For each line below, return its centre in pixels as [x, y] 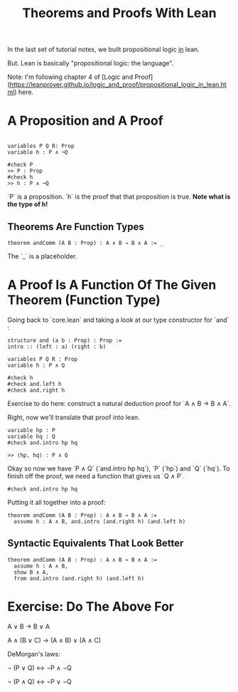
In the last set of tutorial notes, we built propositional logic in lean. [104, 49]
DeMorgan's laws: [34, 654]
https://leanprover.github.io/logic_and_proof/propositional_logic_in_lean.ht [118, 85]
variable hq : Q [31, 436]
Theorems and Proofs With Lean [119, 13]
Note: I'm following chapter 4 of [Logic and [70, 77]
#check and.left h [34, 384]
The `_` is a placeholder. [42, 256]
